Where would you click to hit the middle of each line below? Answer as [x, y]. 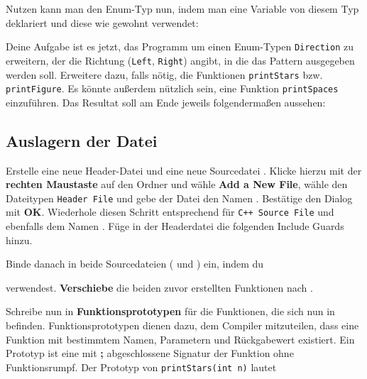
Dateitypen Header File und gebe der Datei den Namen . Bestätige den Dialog [179, 198]
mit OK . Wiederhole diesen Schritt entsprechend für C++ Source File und [170, 212]
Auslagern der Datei [82, 140]
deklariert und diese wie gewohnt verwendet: [102, 22]
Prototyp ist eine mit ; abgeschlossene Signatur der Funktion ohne [150, 353]
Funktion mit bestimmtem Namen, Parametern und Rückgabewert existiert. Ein [180, 339]
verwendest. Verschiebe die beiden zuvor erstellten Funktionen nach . [159, 287]
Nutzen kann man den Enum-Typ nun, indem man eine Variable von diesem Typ [182, 9]
